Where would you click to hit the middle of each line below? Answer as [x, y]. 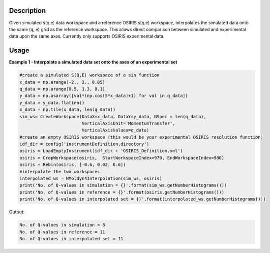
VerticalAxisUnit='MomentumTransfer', [128, 123]
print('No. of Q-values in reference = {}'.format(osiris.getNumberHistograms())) [122, 192]
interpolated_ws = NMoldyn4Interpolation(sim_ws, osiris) [91, 179]
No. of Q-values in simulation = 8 [62, 225]
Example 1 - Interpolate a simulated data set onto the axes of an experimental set [93, 62]
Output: [17, 212]
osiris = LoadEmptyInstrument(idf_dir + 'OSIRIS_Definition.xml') [101, 151]
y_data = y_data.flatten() [52, 103]
